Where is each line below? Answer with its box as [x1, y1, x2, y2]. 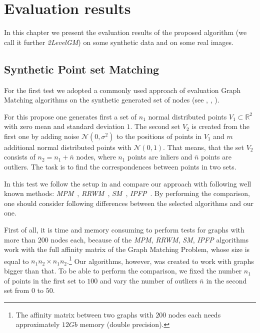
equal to [4, 255, 29, 266]
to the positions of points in [116, 130, 201, 141]
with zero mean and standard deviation [4, 121, 124, 131]
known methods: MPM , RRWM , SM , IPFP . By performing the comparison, [4, 188, 250, 198]
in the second [206, 275, 247, 285]
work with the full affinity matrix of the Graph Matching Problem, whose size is [4, 244, 250, 254]
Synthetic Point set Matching [4, 61, 159, 76]
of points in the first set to [4, 275, 85, 285]
